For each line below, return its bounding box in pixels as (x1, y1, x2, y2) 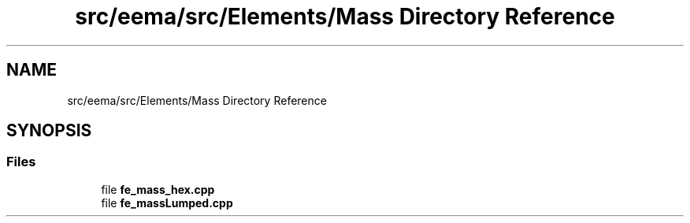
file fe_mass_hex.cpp (101, 182, 215, 196)
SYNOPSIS (6, 121, 92, 141)
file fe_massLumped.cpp (101, 195, 233, 210)
